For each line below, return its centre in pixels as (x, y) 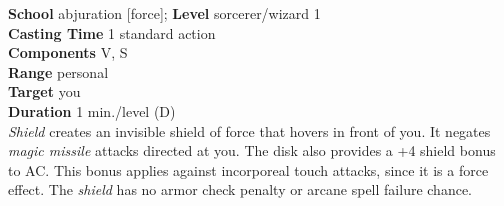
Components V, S (68, 52)
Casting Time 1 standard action (112, 32)
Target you (44, 91)
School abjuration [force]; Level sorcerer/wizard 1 (164, 13)
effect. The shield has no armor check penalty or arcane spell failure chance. (240, 189)
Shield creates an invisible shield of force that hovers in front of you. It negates (249, 130)
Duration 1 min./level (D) (92, 110)
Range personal (58, 71)
